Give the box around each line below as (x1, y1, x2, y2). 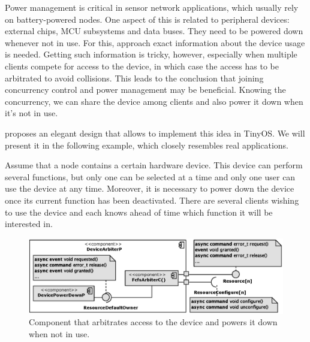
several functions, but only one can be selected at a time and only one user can (5, 170, 296, 183)
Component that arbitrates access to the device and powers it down (29, 316, 278, 328)
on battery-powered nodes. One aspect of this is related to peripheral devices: (5, 13, 290, 25)
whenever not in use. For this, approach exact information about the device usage (5, 36, 305, 49)
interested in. (5, 217, 53, 230)
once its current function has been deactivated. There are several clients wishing (5, 193, 299, 206)
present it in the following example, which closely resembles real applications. (5, 138, 288, 151)
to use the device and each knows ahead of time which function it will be (5, 205, 273, 218)
